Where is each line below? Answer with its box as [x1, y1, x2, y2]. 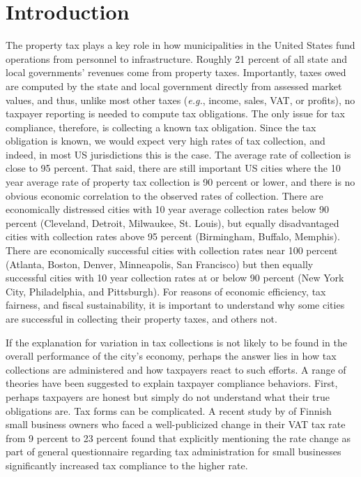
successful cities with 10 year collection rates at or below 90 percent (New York [6, 270, 344, 285]
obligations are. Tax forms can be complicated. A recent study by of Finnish [6, 403, 332, 418]
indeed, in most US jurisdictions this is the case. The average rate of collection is [6, 147, 351, 161]
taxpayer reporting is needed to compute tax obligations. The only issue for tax [6, 106, 345, 121]
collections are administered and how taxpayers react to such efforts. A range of [6, 362, 346, 376]
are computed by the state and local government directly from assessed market [6, 78, 342, 93]
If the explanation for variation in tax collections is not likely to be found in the [6, 335, 347, 349]
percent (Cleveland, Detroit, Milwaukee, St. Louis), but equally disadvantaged [6, 215, 339, 230]
